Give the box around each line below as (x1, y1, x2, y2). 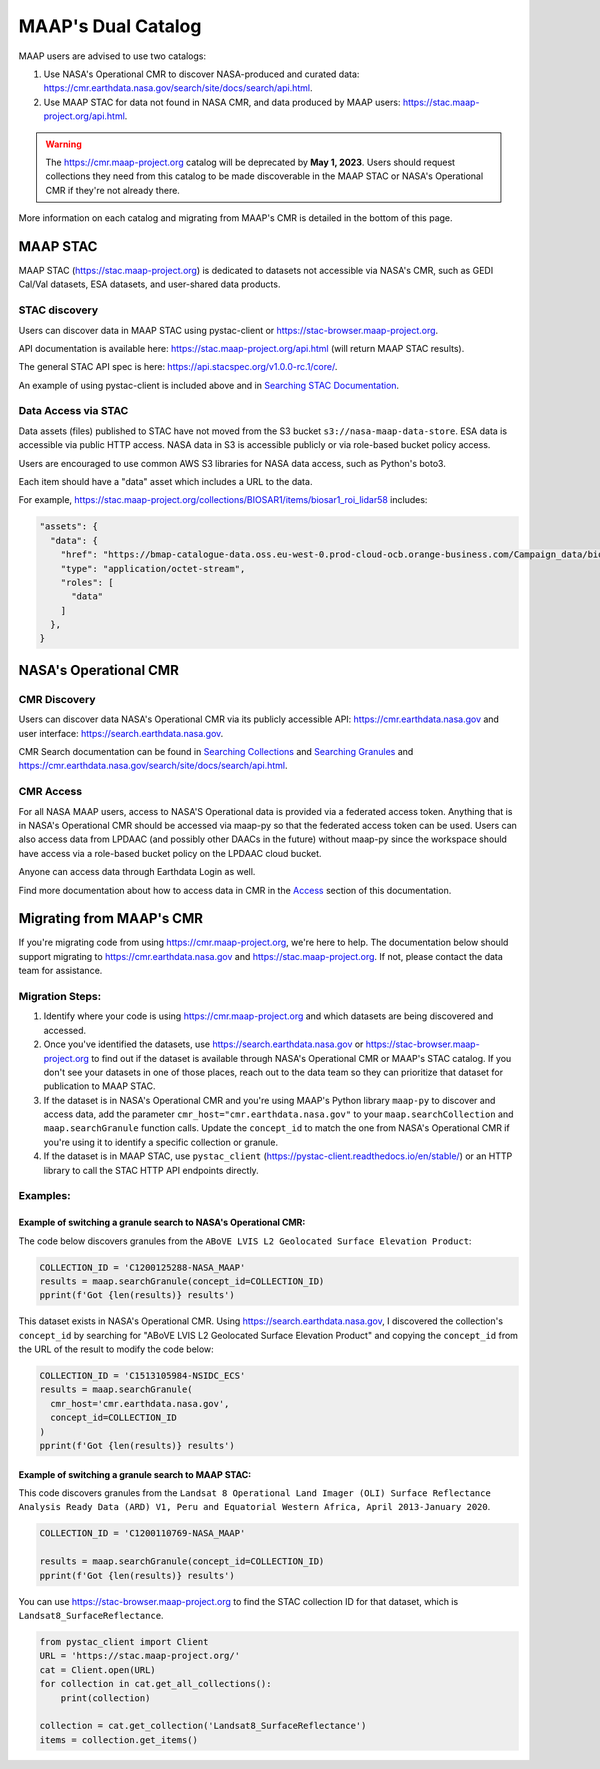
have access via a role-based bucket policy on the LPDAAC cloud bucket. (18, 847, 322, 859)
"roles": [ (60, 576, 114, 588)
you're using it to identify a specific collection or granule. (43, 1136, 279, 1148)
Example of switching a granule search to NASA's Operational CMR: (18, 1216, 306, 1229)
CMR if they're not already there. (45, 184, 180, 196)
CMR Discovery (18, 692, 96, 706)
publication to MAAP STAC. (43, 1080, 156, 1092)
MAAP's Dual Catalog (18, 15, 202, 37)
